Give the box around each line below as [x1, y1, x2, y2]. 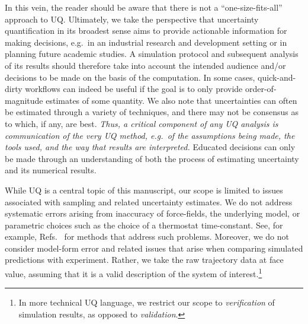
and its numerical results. [5, 164, 97, 176]
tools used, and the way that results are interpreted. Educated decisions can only [5, 141, 296, 153]
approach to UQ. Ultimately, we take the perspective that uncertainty [5, 12, 259, 25]
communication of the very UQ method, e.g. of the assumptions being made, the [5, 129, 295, 141]
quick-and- [258, 71, 296, 83]
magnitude [5, 94, 43, 106]
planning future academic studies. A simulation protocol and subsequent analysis [5, 47, 299, 60]
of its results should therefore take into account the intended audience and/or [5, 59, 286, 71]
